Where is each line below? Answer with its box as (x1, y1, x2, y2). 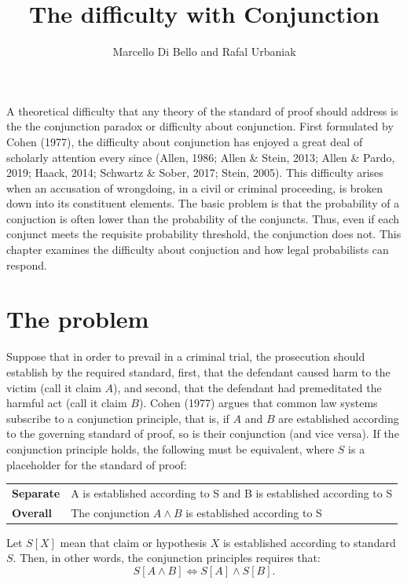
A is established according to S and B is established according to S (71, 484, 393, 501)
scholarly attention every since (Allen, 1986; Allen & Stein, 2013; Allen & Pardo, (6, 149, 395, 165)
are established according (278, 410, 399, 426)
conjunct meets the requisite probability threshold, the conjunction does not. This (6, 226, 401, 242)
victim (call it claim (6, 379, 101, 395)
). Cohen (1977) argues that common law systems (138, 395, 378, 411)
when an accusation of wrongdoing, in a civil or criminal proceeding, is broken (6, 179, 383, 196)
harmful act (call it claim (6, 395, 127, 411)
